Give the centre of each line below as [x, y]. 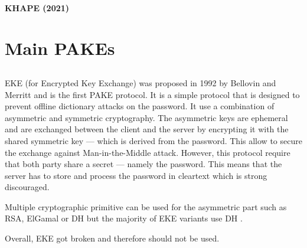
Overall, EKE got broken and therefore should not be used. [112, 238]
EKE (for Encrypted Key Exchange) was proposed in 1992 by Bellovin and [141, 82]
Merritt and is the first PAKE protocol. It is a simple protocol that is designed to [152, 94]
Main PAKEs [60, 48]
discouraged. [27, 187]
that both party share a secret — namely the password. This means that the [143, 164]
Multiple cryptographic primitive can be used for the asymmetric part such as [146, 206]
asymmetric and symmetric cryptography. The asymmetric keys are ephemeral [146, 117]
